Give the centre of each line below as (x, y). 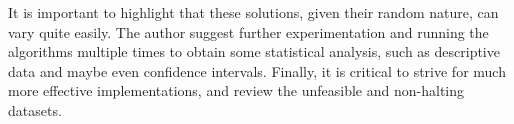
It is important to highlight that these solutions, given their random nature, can (253, 12)
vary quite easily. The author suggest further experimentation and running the (248, 31)
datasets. (35, 109)
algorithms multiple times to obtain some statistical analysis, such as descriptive (254, 51)
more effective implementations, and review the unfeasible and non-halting (236, 90)
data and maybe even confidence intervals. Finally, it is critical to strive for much (257, 70)
